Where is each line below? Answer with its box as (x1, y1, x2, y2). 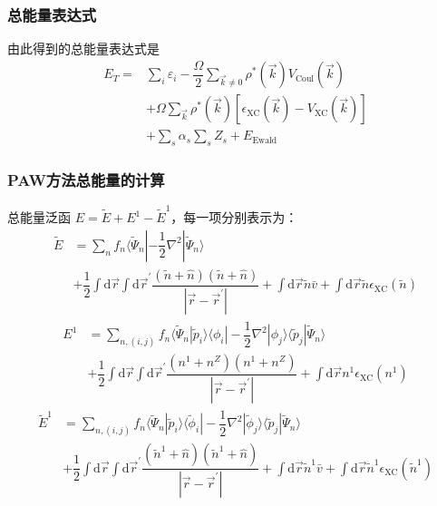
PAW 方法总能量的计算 (7, 169, 165, 191)
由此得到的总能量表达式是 (7, 39, 160, 58)
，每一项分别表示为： (170, 208, 298, 227)
